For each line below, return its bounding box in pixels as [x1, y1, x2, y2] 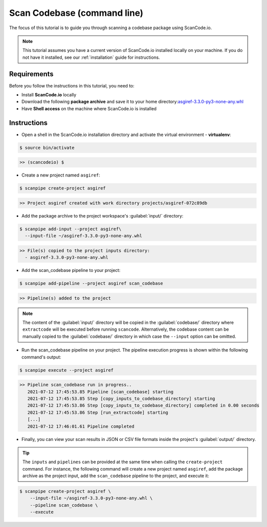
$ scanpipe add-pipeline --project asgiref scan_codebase [19, 281, 163, 286]
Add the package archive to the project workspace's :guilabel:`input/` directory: [21, 213, 183, 219]
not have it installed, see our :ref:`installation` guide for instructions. [22, 54, 160, 60]
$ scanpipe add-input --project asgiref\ [19, 226, 122, 232]
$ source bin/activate [19, 145, 75, 150]
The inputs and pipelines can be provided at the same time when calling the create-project [22, 459, 222, 465]
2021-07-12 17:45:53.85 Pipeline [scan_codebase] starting [27, 389, 174, 395]
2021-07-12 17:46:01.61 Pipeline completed [27, 423, 134, 429]
